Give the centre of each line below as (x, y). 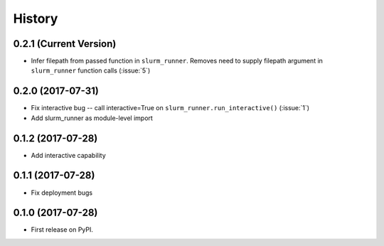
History (36, 18)
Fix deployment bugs (62, 193)
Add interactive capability (68, 155)
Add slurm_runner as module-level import (92, 118)
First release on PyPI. (62, 230)
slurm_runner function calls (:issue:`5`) (91, 70)
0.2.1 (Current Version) (65, 44)
